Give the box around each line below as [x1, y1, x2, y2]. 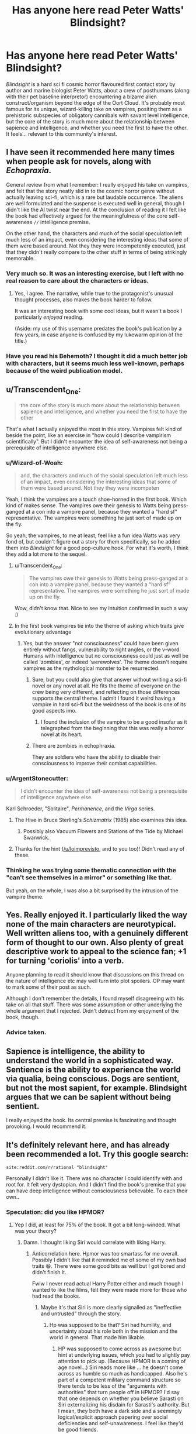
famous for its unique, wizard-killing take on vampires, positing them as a [6, 105, 182, 112]
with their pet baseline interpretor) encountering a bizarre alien [6, 93, 157, 100]
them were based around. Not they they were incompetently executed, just [6, 242, 185, 249]
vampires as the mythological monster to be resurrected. [23, 665, 160, 672]
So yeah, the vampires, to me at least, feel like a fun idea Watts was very [6, 532, 180, 539]
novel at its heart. [40, 731, 83, 738]
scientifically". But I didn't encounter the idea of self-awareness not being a [6, 438, 188, 445]
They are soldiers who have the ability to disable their [32, 754, 160, 761]
